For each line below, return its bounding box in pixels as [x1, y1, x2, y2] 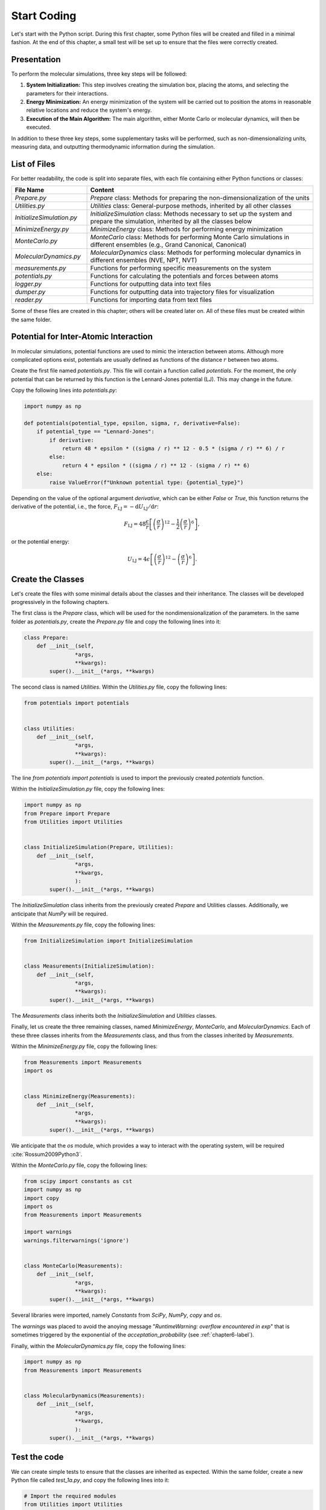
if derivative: [49, 437, 95, 443]
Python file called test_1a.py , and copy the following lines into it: [11, 1476, 170, 1483]
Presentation [11, 54, 61, 65]
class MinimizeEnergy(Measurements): [24, 1093, 136, 1099]
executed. [26, 124, 51, 131]
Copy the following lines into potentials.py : [11, 387, 117, 394]
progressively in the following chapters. [11, 599, 110, 606]
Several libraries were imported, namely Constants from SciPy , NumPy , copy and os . [11, 1311, 222, 1319]
